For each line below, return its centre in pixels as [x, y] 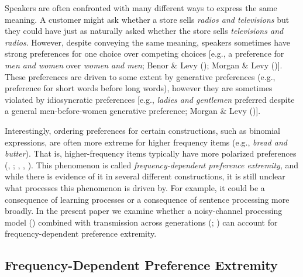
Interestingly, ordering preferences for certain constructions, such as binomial [142, 130]
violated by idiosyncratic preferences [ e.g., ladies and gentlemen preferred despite [150, 99]
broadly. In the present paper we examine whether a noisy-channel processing [144, 211]
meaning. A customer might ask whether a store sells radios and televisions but [147, 19]
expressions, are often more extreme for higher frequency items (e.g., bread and [146, 142]
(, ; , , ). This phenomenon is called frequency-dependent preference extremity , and [151, 165]
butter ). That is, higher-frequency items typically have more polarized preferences [151, 153]
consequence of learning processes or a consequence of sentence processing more [147, 199]
